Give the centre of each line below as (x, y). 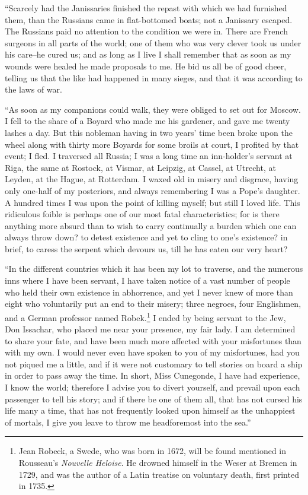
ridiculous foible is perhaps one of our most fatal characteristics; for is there (142, 214)
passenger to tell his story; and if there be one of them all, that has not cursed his (154, 399)
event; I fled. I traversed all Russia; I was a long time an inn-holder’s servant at (149, 156)
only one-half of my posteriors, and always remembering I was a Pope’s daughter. (153, 190)
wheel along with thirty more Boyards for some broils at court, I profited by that (152, 144)
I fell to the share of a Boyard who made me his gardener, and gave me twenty (147, 121)
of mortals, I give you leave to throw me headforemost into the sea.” (128, 422)
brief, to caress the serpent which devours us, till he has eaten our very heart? (146, 248)
